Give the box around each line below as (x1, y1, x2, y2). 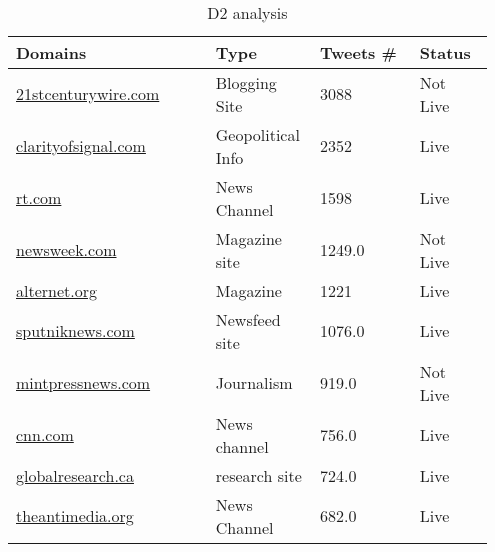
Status (419, 40, 471, 64)
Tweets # (320, 40, 397, 64)
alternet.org (16, 278, 97, 302)
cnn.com (16, 423, 74, 447)
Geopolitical (215, 122, 300, 146)
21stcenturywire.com (16, 82, 160, 106)
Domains (16, 40, 87, 64)
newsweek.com (16, 238, 117, 262)
